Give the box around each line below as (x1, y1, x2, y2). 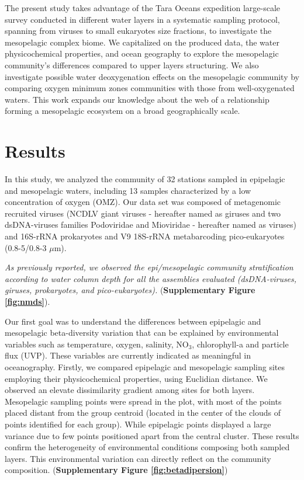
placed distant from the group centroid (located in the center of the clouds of (5, 406, 281, 419)
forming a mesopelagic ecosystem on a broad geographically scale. (5, 105, 240, 117)
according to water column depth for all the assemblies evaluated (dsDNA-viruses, (5, 272, 297, 284)
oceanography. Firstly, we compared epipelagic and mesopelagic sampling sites (5, 360, 285, 373)
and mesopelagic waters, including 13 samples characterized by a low (5, 184, 251, 196)
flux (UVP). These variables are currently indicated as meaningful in (5, 349, 251, 361)
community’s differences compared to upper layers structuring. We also (5, 58, 259, 71)
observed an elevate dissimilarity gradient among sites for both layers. (5, 384, 255, 396)
